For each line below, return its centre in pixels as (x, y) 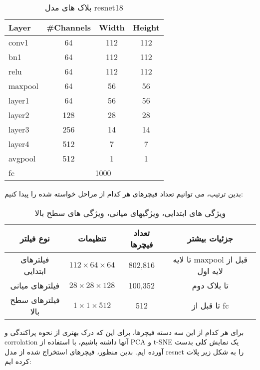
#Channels (69, 27)
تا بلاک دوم (210, 285)
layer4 (19, 144)
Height (146, 27)
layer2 (19, 115)
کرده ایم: (18, 361)
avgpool (22, 158)
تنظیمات (92, 238)
